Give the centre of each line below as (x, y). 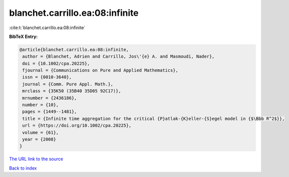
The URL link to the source (36, 159)
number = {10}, (41, 105)
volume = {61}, (41, 132)
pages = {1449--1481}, (50, 112)
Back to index (23, 168)
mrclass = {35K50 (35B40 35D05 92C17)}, (72, 91)
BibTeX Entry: (23, 36)
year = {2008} (39, 139)
